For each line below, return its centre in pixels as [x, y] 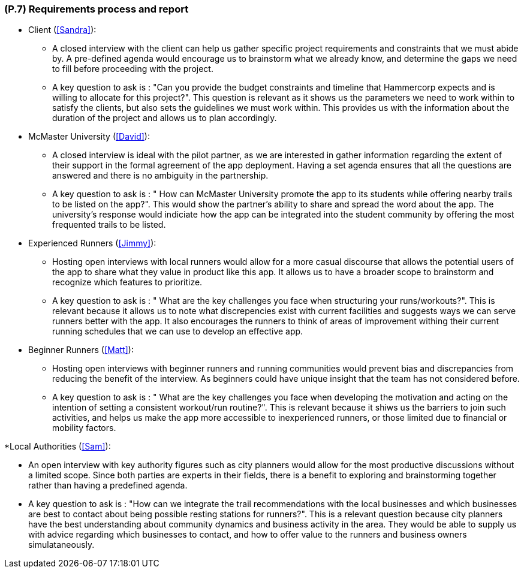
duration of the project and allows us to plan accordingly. [165, 118]
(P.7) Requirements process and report [97, 9]
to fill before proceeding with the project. [133, 69]
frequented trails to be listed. [109, 225]
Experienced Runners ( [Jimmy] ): [92, 243]
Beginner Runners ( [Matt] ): [81, 350]
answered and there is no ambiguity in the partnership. [160, 176]
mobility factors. [84, 428]
